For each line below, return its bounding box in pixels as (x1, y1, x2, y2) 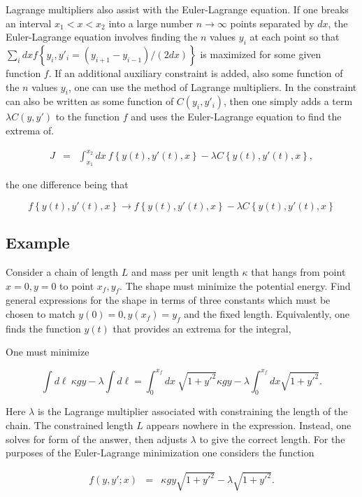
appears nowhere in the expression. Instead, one (146, 417, 352, 432)
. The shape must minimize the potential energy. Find (120, 278, 351, 293)
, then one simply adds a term (224, 94, 353, 108)
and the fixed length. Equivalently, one (184, 307, 349, 321)
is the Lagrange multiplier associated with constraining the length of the (37, 404, 348, 419)
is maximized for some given (200, 46, 321, 61)
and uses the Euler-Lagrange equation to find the (131, 109, 342, 124)
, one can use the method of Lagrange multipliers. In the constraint (68, 79, 357, 94)
